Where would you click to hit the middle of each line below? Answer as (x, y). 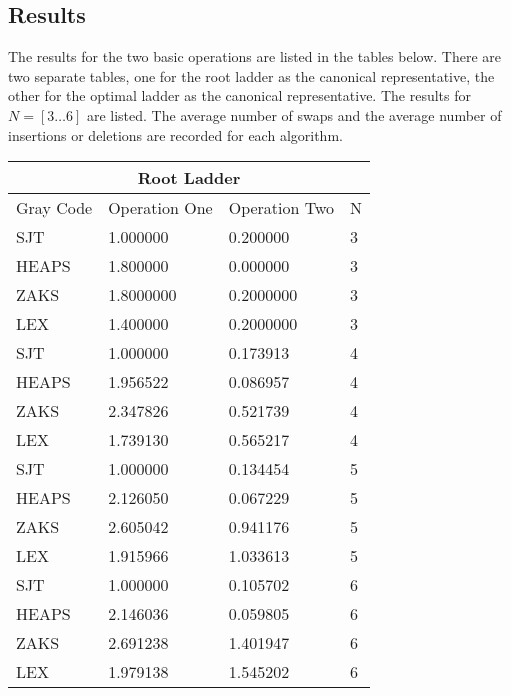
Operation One (160, 208)
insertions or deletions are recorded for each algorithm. (175, 134)
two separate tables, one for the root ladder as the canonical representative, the (251, 75)
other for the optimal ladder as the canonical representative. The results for (239, 95)
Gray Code (54, 208)
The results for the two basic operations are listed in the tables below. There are (254, 56)
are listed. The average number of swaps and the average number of (294, 114)
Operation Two (281, 208)
